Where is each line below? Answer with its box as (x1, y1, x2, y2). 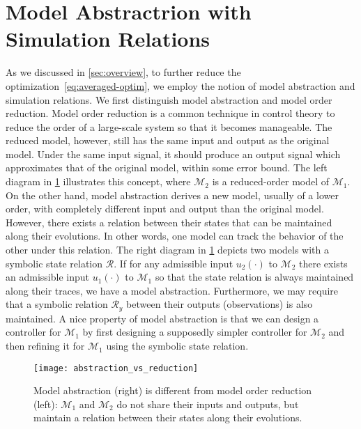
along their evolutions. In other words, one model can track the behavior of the (6, 228, 344, 243)
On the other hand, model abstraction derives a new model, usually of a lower (6, 187, 339, 202)
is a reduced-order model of (212, 174, 330, 189)
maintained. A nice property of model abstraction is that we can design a (6, 311, 319, 325)
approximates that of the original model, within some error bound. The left (6, 160, 328, 175)
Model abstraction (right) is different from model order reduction (33, 383, 312, 398)
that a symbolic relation (6, 297, 108, 311)
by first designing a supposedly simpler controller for (82, 325, 307, 339)
